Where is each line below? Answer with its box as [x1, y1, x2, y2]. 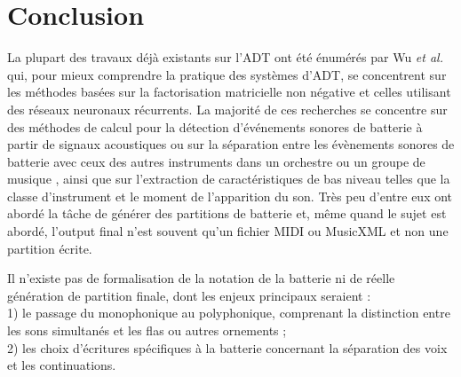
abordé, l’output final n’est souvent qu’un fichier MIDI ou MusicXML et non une [7, 222, 449, 240]
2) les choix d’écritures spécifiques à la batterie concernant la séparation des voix [7, 338, 448, 357]
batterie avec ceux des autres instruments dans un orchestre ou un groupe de [7, 152, 425, 170]
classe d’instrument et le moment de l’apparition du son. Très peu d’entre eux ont [7, 186, 453, 205]
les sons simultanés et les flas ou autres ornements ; [7, 321, 287, 340]
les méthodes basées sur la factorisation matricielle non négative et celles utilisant [7, 82, 451, 101]
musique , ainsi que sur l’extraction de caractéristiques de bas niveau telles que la [7, 169, 450, 188]
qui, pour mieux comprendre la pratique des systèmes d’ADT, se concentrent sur [7, 65, 447, 83]
